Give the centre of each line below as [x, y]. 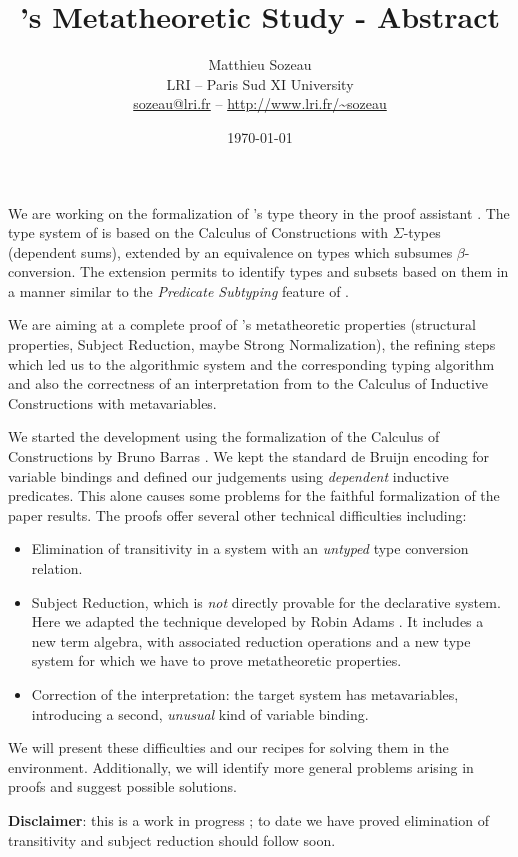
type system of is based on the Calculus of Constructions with [198, 232]
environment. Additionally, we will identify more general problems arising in [241, 766]
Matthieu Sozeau [260, 64]
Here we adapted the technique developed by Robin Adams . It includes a [257, 621]
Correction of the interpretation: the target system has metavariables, [245, 693]
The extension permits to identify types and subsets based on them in [294, 271]
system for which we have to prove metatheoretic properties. [216, 660]
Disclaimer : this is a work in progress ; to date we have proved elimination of [248, 819]
